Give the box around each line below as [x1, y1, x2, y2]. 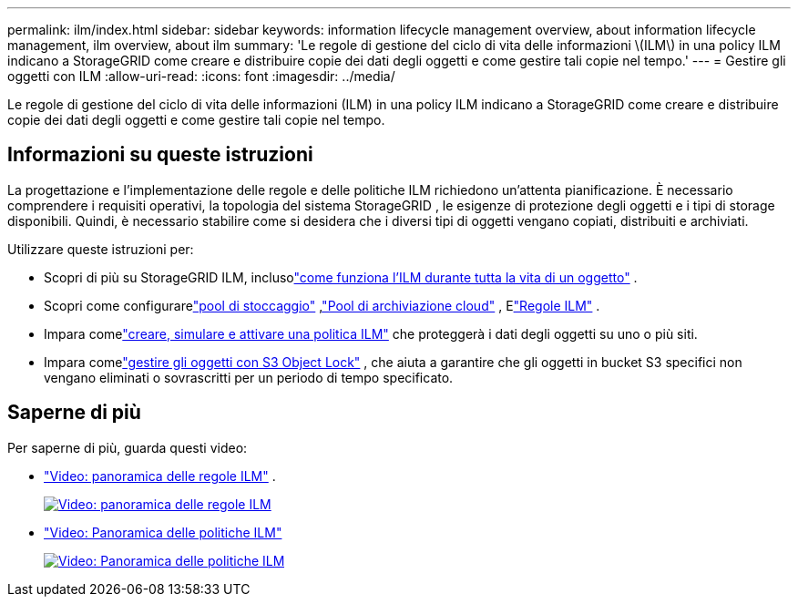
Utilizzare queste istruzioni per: [7, 241, 194, 257]
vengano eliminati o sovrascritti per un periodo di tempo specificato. [44, 369, 454, 385]
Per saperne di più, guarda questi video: [7, 439, 248, 456]
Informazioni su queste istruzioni [7, 143, 313, 167]
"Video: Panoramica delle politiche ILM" [44, 524, 282, 540]
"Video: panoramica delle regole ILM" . [44, 467, 276, 484]
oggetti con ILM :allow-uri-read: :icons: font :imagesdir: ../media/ [7, 68, 395, 84]
